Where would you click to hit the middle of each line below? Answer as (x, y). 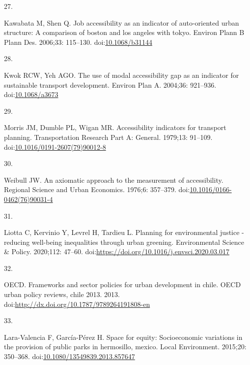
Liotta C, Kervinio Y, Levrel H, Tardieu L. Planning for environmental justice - (124, 232)
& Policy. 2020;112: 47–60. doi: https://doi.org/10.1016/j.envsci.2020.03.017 (117, 251)
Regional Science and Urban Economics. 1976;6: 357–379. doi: (97, 189)
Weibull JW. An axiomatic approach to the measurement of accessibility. (114, 180)
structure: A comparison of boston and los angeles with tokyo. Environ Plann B (124, 32)
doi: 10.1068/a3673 (31, 94)
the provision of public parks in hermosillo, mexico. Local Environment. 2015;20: (125, 347)
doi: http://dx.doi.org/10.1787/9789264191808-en (77, 304)
